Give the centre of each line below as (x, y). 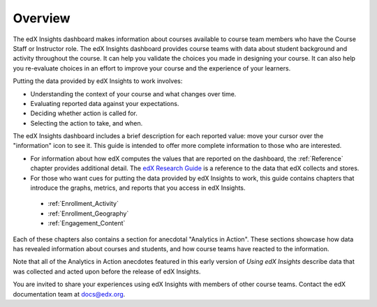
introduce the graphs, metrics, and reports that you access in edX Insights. (138, 188)
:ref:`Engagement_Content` (87, 223)
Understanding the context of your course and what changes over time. (133, 93)
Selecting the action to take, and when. (87, 123)
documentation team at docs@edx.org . (69, 294)
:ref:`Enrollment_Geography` (88, 214)
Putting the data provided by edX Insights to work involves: (98, 81)
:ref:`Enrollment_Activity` (83, 204)
